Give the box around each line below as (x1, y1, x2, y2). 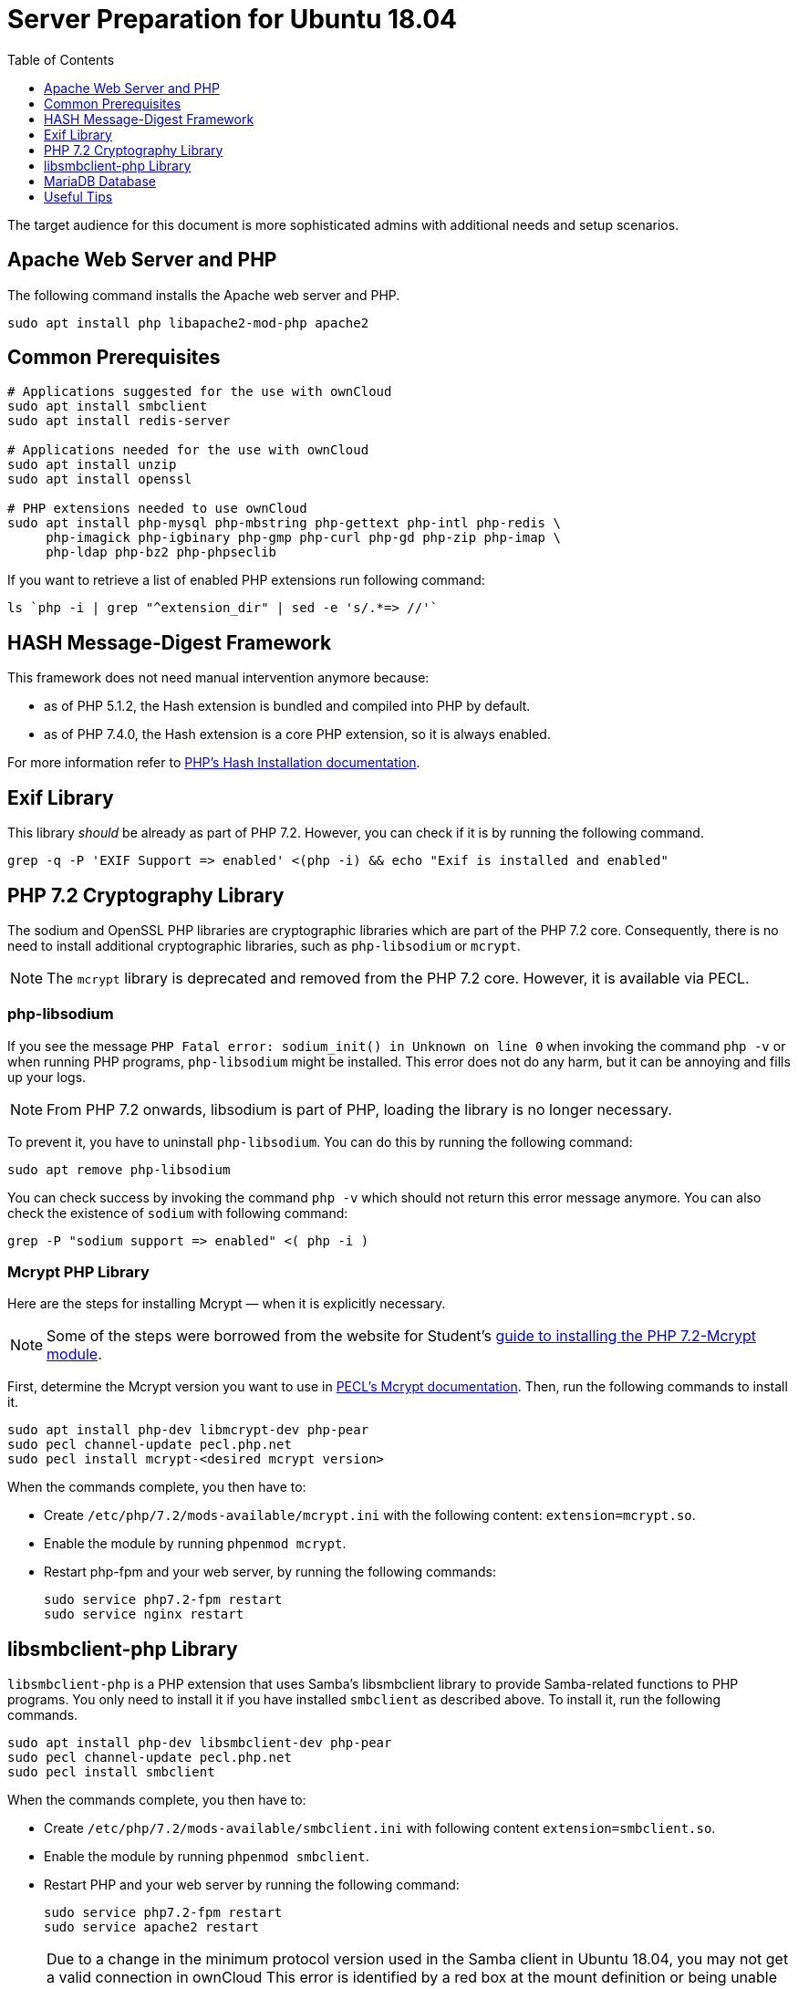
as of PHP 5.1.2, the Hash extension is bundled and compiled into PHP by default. (44, 698, 531, 714)
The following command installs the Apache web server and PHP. (7, 286, 400, 303)
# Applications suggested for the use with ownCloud (7, 384, 392, 400)
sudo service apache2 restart (44, 1920, 260, 1935)
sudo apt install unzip (7, 457, 177, 473)
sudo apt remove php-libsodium (7, 1161, 231, 1177)
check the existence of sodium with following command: (7, 1204, 348, 1221)
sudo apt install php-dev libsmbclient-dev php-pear (7, 1735, 392, 1751)
